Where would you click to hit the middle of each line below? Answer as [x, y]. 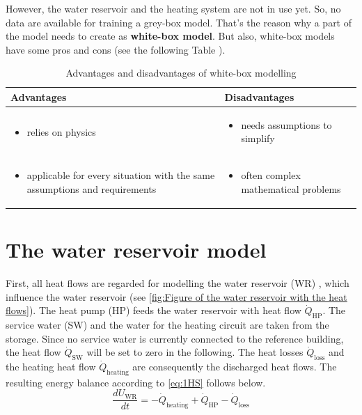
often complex [271, 175]
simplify [258, 138]
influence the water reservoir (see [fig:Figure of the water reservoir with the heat [176, 296]
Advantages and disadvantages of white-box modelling [181, 73]
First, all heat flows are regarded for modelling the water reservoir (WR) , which [178, 283]
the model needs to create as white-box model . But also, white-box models [170, 36]
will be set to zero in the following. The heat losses [195, 352]
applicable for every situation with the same [121, 175]
